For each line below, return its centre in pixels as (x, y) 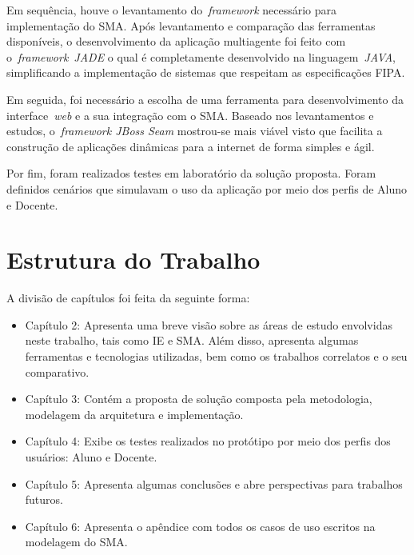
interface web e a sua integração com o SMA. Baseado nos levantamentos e (190, 115)
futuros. (44, 499)
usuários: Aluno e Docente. (91, 457)
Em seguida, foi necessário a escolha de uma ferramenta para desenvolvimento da (205, 99)
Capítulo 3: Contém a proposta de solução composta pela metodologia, (199, 399)
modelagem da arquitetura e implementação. (134, 414)
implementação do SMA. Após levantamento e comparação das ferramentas (191, 25)
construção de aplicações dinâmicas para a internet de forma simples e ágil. (191, 146)
